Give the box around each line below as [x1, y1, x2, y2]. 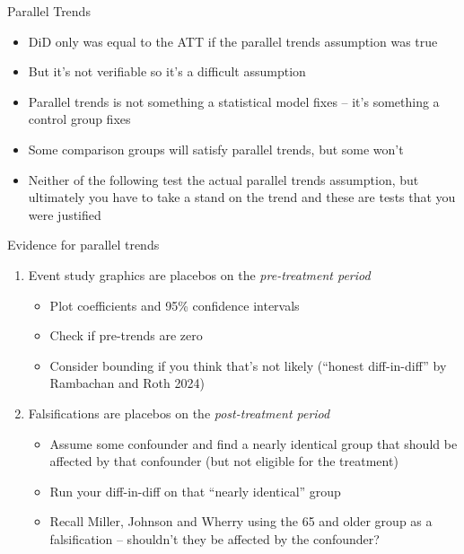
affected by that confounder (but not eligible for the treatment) [49, 452, 398, 470]
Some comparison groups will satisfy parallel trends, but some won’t [28, 139, 404, 158]
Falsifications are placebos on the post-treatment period [28, 403, 330, 422]
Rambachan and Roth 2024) [49, 374, 205, 392]
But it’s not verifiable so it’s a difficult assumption [28, 62, 306, 81]
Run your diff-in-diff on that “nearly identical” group [49, 481, 341, 500]
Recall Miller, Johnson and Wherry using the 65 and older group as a [49, 512, 433, 531]
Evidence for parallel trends [7, 235, 160, 254]
